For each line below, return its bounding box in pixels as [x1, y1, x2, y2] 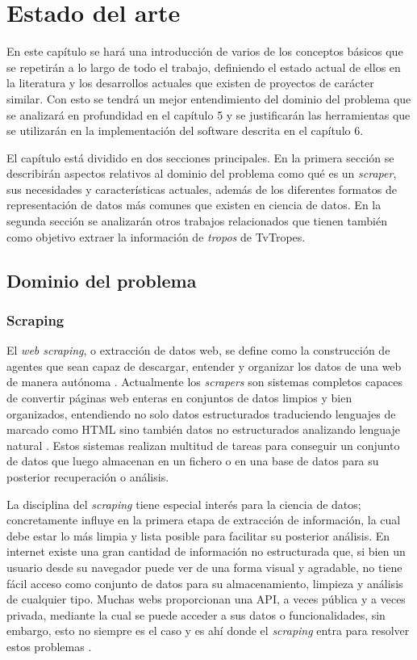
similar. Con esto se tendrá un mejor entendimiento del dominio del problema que [6, 90, 411, 107]
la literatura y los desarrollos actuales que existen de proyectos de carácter [6, 74, 374, 91]
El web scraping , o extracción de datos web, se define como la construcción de [6, 342, 390, 359]
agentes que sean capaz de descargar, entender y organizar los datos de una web [6, 357, 402, 374]
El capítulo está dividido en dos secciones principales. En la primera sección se [6, 149, 394, 166]
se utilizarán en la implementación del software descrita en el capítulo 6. [6, 122, 364, 139]
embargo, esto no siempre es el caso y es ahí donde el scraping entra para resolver [6, 622, 410, 639]
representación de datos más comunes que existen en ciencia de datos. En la [6, 196, 382, 213]
